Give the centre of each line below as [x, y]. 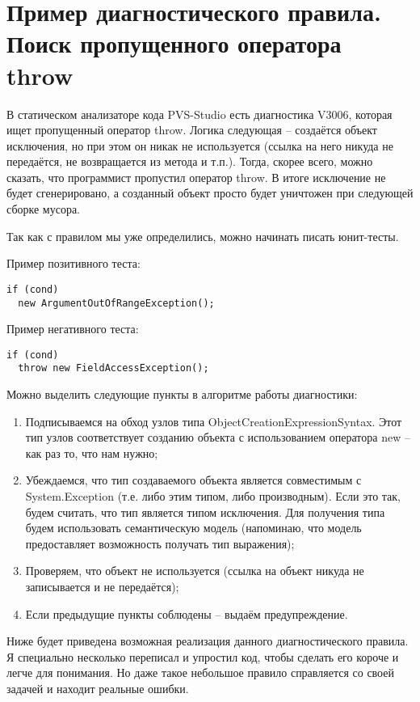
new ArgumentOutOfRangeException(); [116, 303]
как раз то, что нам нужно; [92, 452]
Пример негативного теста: [73, 329]
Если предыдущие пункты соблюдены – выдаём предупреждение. [187, 613]
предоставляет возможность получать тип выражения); [160, 543]
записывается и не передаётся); [102, 586]
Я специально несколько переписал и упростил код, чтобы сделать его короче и [203, 656]
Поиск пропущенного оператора [174, 43]
